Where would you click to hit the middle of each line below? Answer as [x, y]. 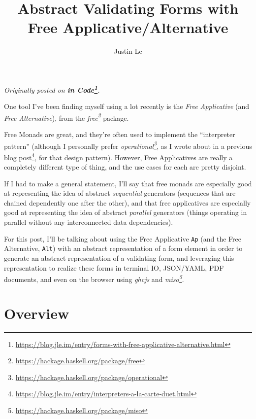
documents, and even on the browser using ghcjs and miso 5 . [94, 278]
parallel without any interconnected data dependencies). [89, 222]
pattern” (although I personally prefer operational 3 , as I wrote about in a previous [128, 145]
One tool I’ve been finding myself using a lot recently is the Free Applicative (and [127, 106]
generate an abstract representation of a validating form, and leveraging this [119, 258]
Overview [37, 313]
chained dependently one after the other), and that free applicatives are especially [128, 202]
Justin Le [128, 51]
